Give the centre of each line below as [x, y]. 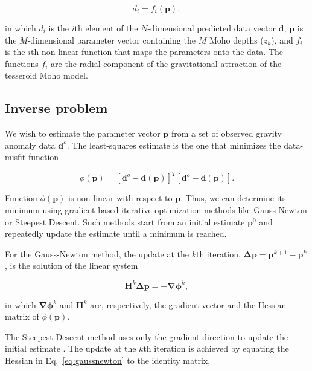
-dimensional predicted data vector [212, 28]
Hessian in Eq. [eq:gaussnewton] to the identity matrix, [108, 360]
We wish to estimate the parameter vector [83, 133]
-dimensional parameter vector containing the [111, 40]
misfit [15, 157]
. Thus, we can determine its [233, 198]
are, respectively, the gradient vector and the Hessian [188, 304]
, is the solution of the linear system [72, 266]
